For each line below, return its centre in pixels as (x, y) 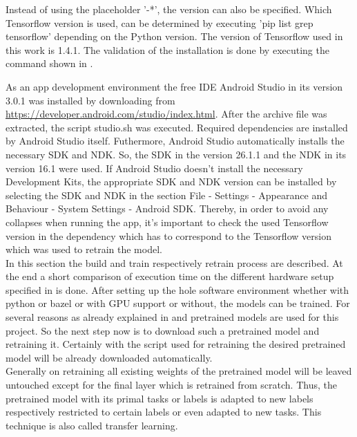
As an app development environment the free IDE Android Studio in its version (174, 86)
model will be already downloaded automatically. (109, 357)
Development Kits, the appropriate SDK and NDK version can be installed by (171, 182)
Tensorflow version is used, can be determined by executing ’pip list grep (160, 22)
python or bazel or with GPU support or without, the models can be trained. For (178, 303)
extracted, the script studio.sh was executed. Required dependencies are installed (177, 127)
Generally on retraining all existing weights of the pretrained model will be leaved (179, 371)
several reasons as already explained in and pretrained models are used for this (172, 317)
